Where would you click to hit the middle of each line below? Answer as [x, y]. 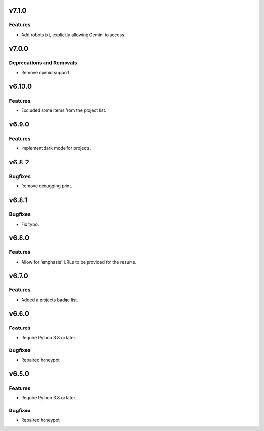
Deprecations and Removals [43, 62]
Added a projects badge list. [50, 300]
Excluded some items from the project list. [64, 110]
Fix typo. [30, 224]
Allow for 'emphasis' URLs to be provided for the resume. [79, 262]
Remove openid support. [46, 72]
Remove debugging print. [47, 186]
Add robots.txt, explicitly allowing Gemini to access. [73, 35]
